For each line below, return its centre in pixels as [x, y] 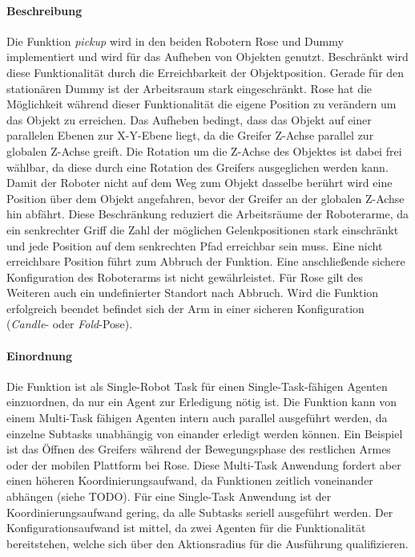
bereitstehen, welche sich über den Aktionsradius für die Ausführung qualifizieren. [207, 543]
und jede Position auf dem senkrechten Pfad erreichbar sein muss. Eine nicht [195, 245]
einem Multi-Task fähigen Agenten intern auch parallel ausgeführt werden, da [197, 418]
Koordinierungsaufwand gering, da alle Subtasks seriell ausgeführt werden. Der [200, 512]
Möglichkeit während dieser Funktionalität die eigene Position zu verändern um [201, 104]
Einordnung [40, 355]
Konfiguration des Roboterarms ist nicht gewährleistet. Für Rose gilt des [185, 276]
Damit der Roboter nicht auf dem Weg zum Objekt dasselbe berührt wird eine [199, 183]
